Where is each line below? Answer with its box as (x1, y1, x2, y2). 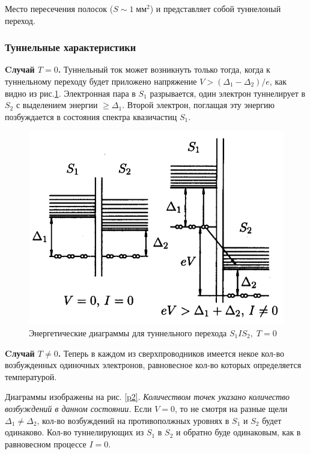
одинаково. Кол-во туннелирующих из (5, 426, 144, 438)
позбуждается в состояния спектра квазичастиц (5, 110, 177, 123)
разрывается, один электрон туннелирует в (150, 86, 306, 99)
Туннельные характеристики (5, 40, 136, 55)
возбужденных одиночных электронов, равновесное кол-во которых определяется (5, 359, 302, 371)
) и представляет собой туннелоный (150, 2, 281, 14)
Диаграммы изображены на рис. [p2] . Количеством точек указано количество (5, 390, 290, 403)
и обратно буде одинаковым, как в (176, 426, 301, 438)
